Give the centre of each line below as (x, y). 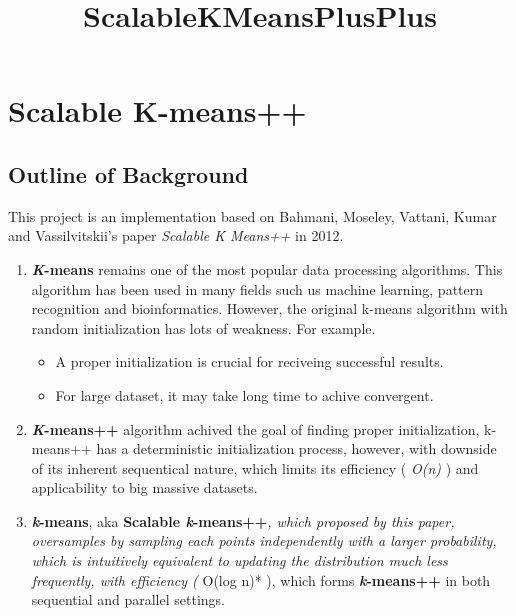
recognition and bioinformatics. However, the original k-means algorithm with (269, 308)
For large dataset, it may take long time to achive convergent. (244, 394)
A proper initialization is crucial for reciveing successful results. (249, 361)
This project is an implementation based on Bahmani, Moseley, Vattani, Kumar (252, 215)
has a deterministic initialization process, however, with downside (296, 448)
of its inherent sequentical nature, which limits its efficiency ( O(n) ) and (255, 467)
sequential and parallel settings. (128, 599)
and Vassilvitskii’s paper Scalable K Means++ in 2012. (176, 235)
